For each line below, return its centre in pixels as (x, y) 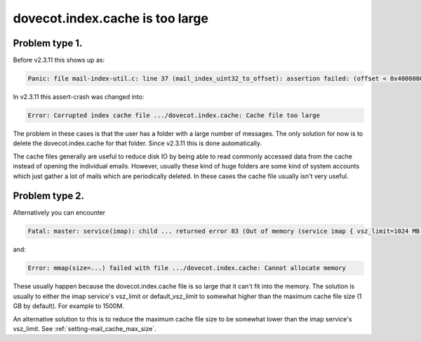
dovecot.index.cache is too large (111, 18)
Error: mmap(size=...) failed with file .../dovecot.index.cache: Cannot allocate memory (187, 268)
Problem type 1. (48, 43)
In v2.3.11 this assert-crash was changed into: (79, 97)
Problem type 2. (48, 196)
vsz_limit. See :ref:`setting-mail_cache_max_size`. (85, 328)
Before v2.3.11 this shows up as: (59, 60)
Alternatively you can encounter (59, 213)
